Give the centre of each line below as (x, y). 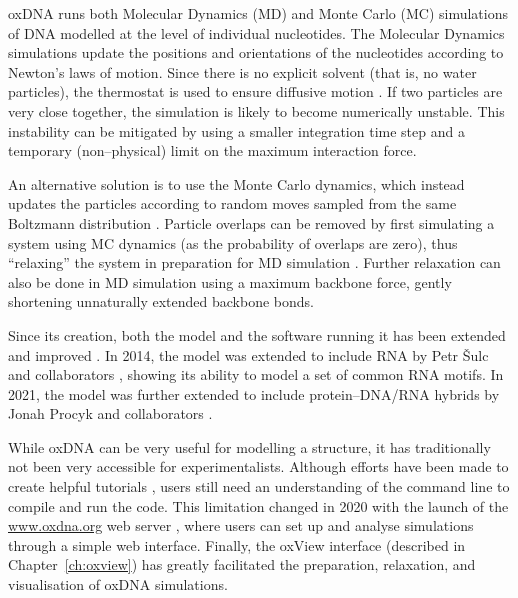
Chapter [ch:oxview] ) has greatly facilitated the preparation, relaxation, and (242, 564)
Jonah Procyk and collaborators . (110, 413)
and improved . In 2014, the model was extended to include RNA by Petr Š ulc (248, 354)
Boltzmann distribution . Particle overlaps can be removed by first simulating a (251, 222)
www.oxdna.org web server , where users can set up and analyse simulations (241, 525)
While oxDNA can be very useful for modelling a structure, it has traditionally (249, 446)
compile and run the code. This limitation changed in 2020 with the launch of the (258, 505)
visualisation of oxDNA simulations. (118, 584)
